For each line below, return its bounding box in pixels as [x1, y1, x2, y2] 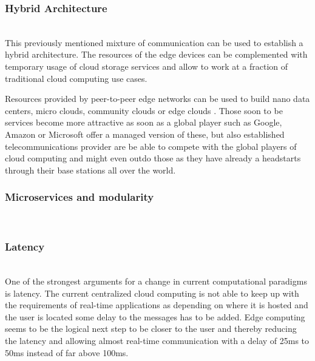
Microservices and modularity [5, 189, 154, 204]
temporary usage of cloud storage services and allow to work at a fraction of [5, 60, 288, 72]
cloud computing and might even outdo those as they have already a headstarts [5, 152, 301, 164]
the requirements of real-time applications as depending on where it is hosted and [5, 299, 308, 311]
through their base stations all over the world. [5, 163, 176, 176]
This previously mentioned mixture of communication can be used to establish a [5, 36, 303, 49]
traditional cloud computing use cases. [5, 72, 147, 84]
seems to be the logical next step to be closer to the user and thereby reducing [5, 322, 297, 335]
